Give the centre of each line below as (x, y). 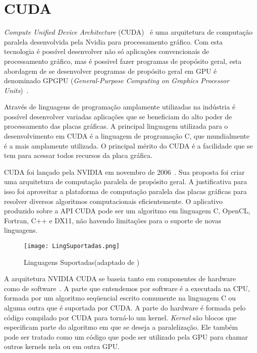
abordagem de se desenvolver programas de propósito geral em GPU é (110, 71)
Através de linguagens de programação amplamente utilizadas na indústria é (120, 107)
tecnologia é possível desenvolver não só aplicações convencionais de (107, 51)
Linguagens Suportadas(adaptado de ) (82, 262)
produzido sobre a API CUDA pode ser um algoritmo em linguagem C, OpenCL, (127, 211)
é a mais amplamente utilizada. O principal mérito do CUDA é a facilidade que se (128, 145)
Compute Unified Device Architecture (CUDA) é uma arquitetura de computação (128, 32)
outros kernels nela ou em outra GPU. (62, 346)
